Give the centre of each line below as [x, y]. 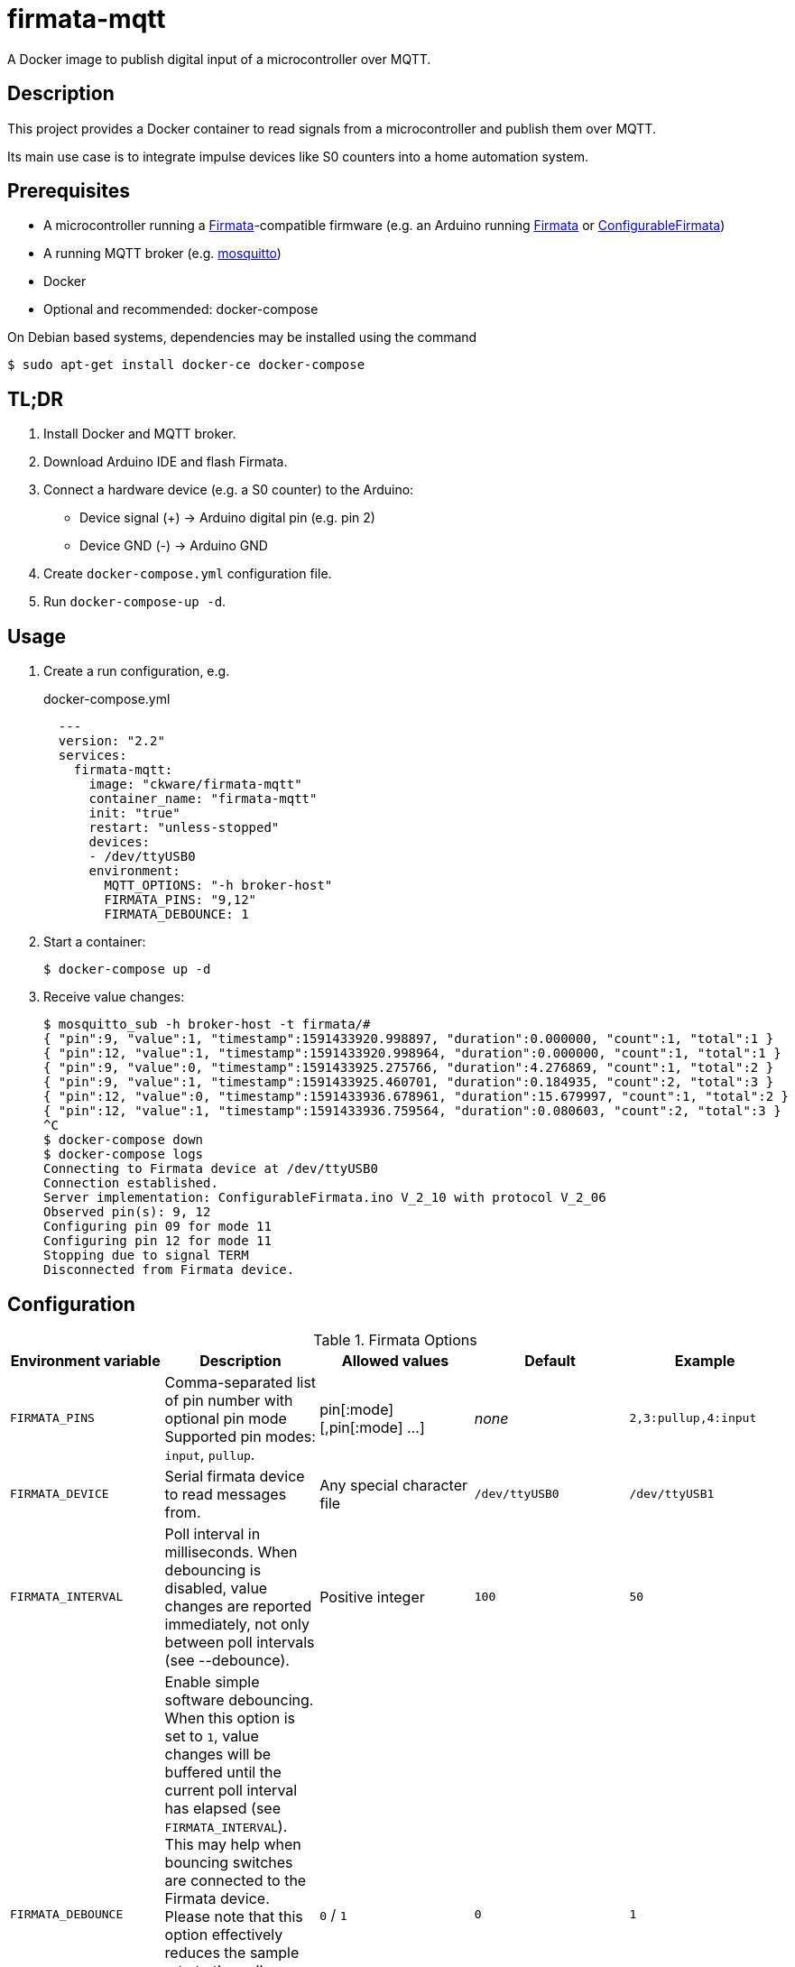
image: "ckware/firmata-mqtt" [195, 785]
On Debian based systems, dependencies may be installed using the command [242, 337]
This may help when [233, 1844]
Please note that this [234, 1916]
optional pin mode [226, 1418]
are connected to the [236, 1880]
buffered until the [223, 1772]
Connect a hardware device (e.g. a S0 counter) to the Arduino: [229, 490]
